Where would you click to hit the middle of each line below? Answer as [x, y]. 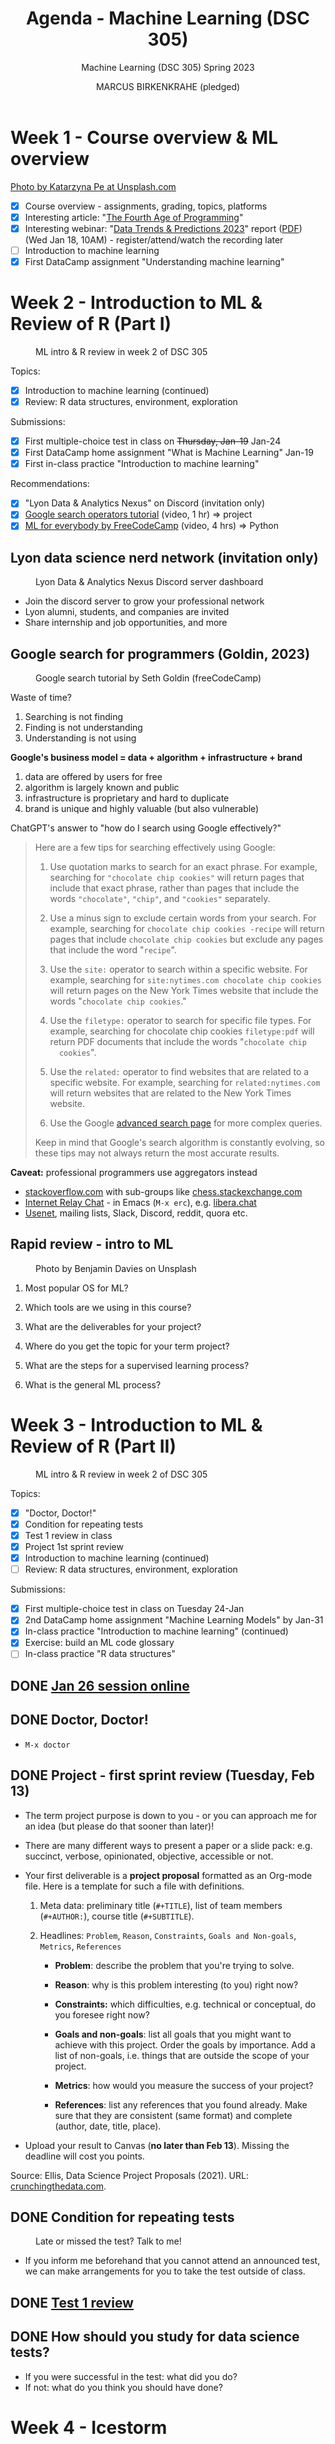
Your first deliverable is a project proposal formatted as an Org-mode [168, 1875]
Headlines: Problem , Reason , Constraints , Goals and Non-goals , [168, 1935]
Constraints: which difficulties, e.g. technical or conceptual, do [185, 2004]
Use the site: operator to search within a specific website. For [178, 969]
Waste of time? [41, 698]
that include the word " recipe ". [113, 950]
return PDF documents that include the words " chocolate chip [178, 1042]
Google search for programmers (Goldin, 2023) [160, 653]
